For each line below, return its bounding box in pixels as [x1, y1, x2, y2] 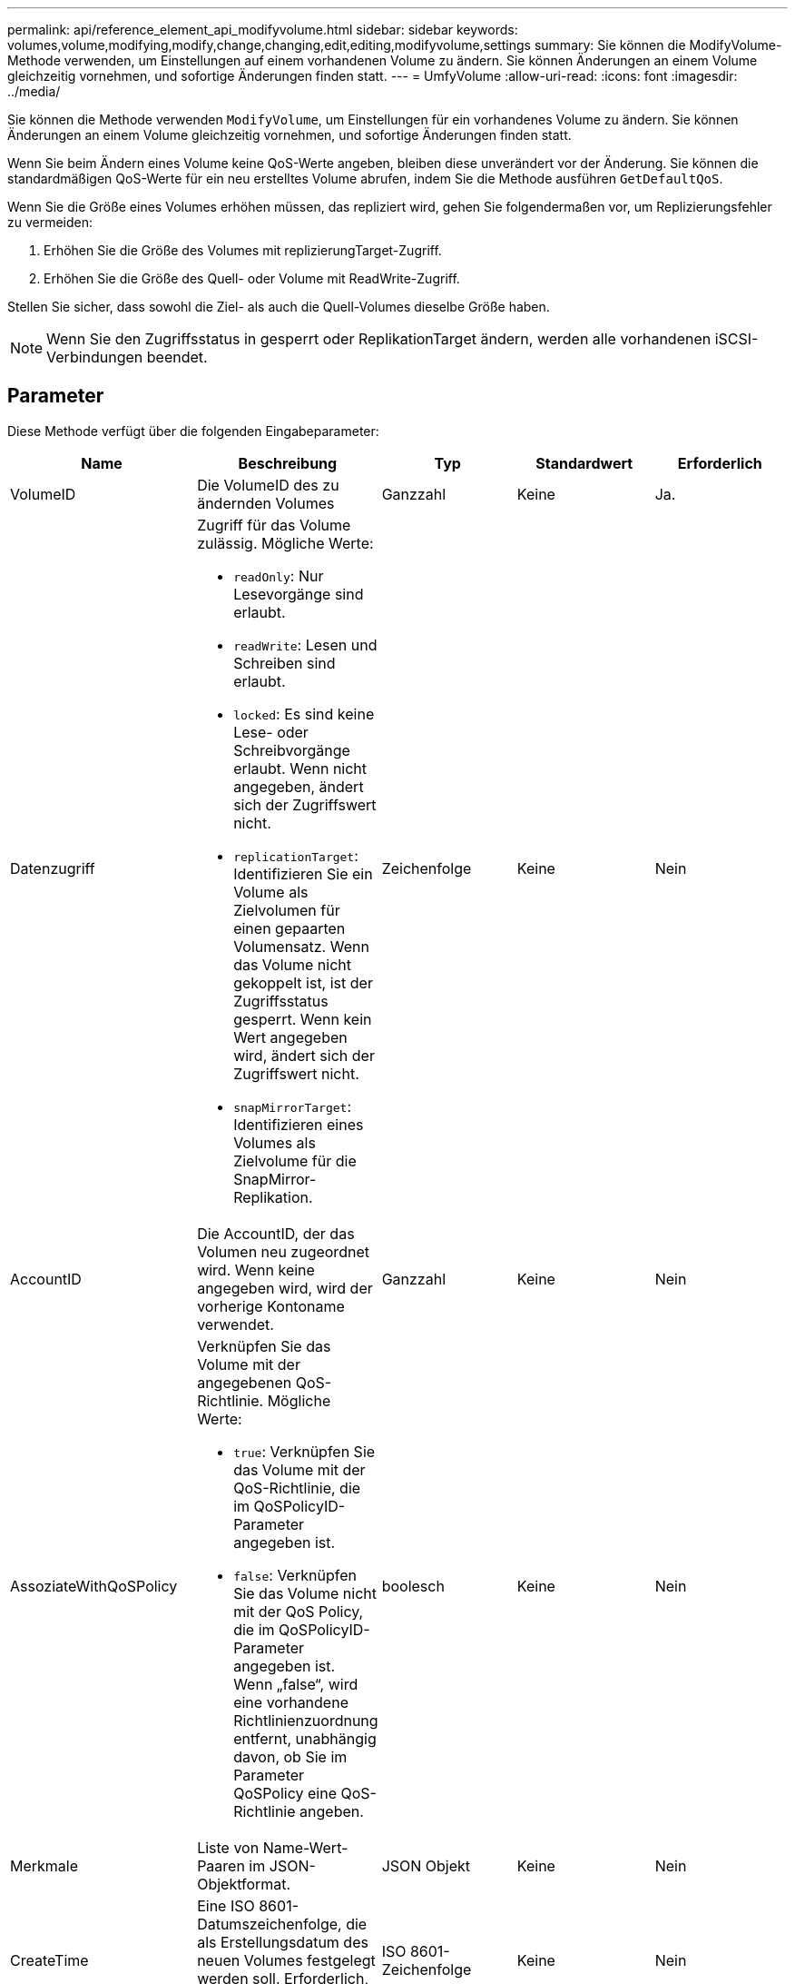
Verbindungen [46, 348, 143, 366]
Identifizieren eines [233, 1115, 364, 1134]
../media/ [7, 84, 61, 99]
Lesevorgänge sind [233, 584, 364, 603]
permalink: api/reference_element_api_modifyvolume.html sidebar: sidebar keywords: [7, 22, 518, 37]
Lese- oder [233, 722, 309, 741]
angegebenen [197, 1373, 292, 1392]
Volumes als [233, 1133, 316, 1152]
